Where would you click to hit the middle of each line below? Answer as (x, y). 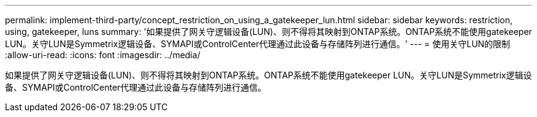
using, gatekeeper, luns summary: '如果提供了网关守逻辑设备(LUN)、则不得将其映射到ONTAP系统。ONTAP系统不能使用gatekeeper (268, 32)
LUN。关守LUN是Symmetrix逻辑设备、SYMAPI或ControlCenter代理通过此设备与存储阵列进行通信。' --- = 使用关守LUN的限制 (258, 44)
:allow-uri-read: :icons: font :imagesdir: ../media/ (103, 55)
